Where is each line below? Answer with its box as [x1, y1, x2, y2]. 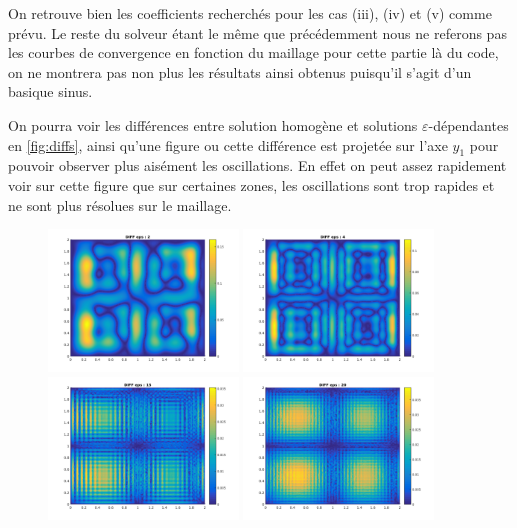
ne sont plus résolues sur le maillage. [8, 194, 232, 215]
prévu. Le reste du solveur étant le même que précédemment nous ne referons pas [8, 22, 507, 43]
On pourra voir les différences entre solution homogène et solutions [8, 114, 418, 135]
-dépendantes [428, 114, 509, 135]
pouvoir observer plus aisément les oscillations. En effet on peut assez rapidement [8, 155, 507, 176]
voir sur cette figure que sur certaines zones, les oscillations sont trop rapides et [8, 174, 495, 195]
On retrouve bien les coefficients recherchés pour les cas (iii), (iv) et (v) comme [8, 3, 492, 23]
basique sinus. [8, 81, 93, 102]
